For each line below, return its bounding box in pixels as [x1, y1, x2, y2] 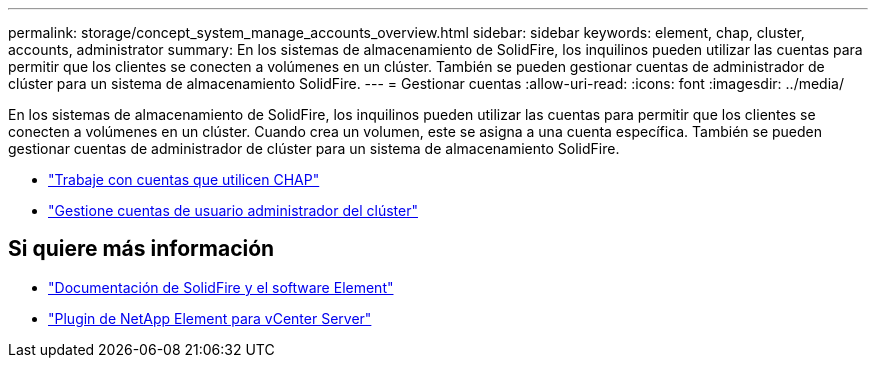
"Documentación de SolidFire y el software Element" [48, 278, 394, 296]
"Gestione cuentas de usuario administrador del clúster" [48, 202, 418, 219]
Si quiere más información [8, 236, 275, 262]
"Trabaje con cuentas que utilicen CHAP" [48, 171, 320, 188]
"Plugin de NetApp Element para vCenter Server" [48, 309, 372, 327]
